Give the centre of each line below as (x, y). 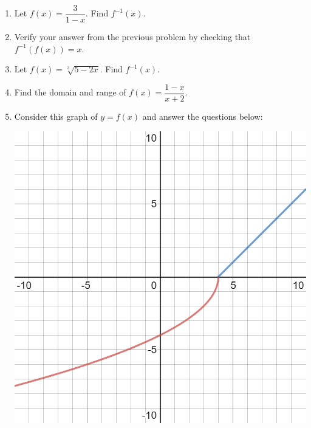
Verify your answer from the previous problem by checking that (132, 37)
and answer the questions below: (203, 116)
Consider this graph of (56, 116)
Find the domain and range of (70, 92)
